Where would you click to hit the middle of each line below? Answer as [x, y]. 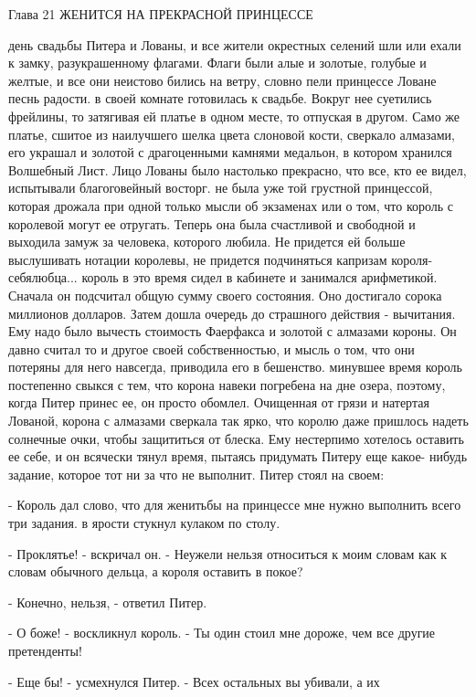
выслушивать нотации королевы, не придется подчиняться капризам [198, 259]
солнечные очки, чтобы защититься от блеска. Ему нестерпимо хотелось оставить [236, 438]
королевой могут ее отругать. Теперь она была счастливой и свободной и [212, 223]
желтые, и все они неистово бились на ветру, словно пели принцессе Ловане [222, 80]
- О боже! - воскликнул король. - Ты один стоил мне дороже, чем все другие [222, 633]
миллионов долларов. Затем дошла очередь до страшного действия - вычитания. [232, 313]
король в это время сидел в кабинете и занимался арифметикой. [259, 277]
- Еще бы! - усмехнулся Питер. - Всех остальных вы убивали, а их [194, 681]
